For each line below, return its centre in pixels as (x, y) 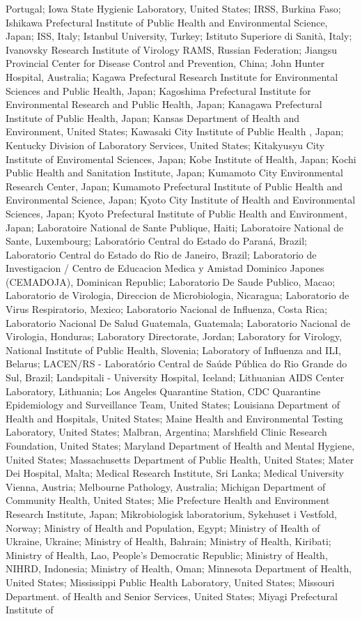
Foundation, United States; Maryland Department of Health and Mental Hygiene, (180, 445)
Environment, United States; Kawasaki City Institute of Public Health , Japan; (175, 131)
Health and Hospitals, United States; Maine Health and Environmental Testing (174, 418)
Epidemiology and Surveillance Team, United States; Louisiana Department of (173, 405)
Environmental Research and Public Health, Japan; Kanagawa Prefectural (164, 104)
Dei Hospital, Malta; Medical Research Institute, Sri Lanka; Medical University (175, 473)
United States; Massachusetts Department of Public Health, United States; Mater (180, 459)
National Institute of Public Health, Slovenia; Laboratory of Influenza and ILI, (173, 350)
